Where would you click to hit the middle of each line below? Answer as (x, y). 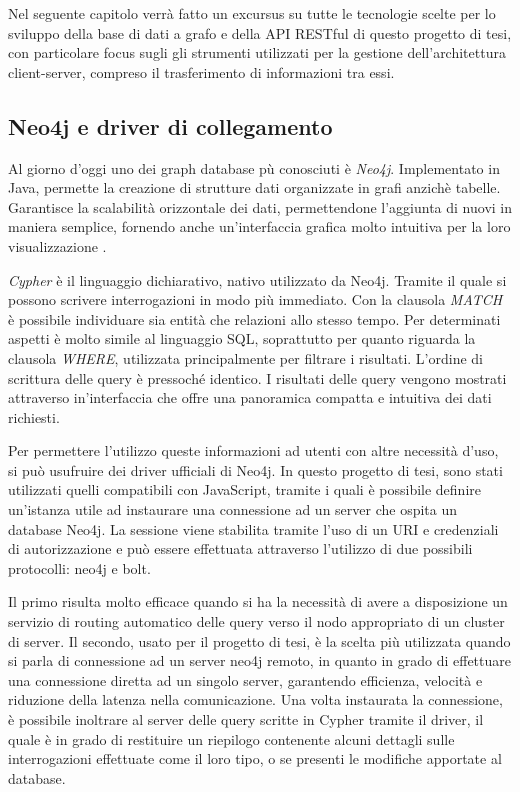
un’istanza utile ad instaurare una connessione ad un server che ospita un (233, 509)
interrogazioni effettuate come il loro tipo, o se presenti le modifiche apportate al (255, 758)
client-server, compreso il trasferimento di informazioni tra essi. (201, 71)
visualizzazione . (57, 245)
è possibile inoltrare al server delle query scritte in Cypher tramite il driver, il (246, 719)
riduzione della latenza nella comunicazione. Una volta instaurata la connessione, (255, 699)
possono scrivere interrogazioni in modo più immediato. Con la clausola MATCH (255, 299)
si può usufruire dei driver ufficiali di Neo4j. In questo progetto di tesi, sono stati (255, 469)
